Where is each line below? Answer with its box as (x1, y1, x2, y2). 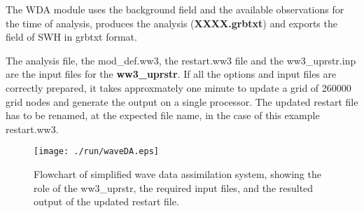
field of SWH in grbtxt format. (6, 29, 137, 44)
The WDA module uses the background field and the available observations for (6, 2, 344, 16)
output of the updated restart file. (34, 194, 179, 209)
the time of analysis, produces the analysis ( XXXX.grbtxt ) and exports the (6, 15, 337, 30)
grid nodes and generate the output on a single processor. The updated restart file (6, 94, 358, 109)
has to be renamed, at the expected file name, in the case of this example (6, 108, 320, 123)
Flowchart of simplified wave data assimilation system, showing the (34, 167, 321, 181)
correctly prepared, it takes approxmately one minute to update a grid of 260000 (6, 80, 351, 95)
